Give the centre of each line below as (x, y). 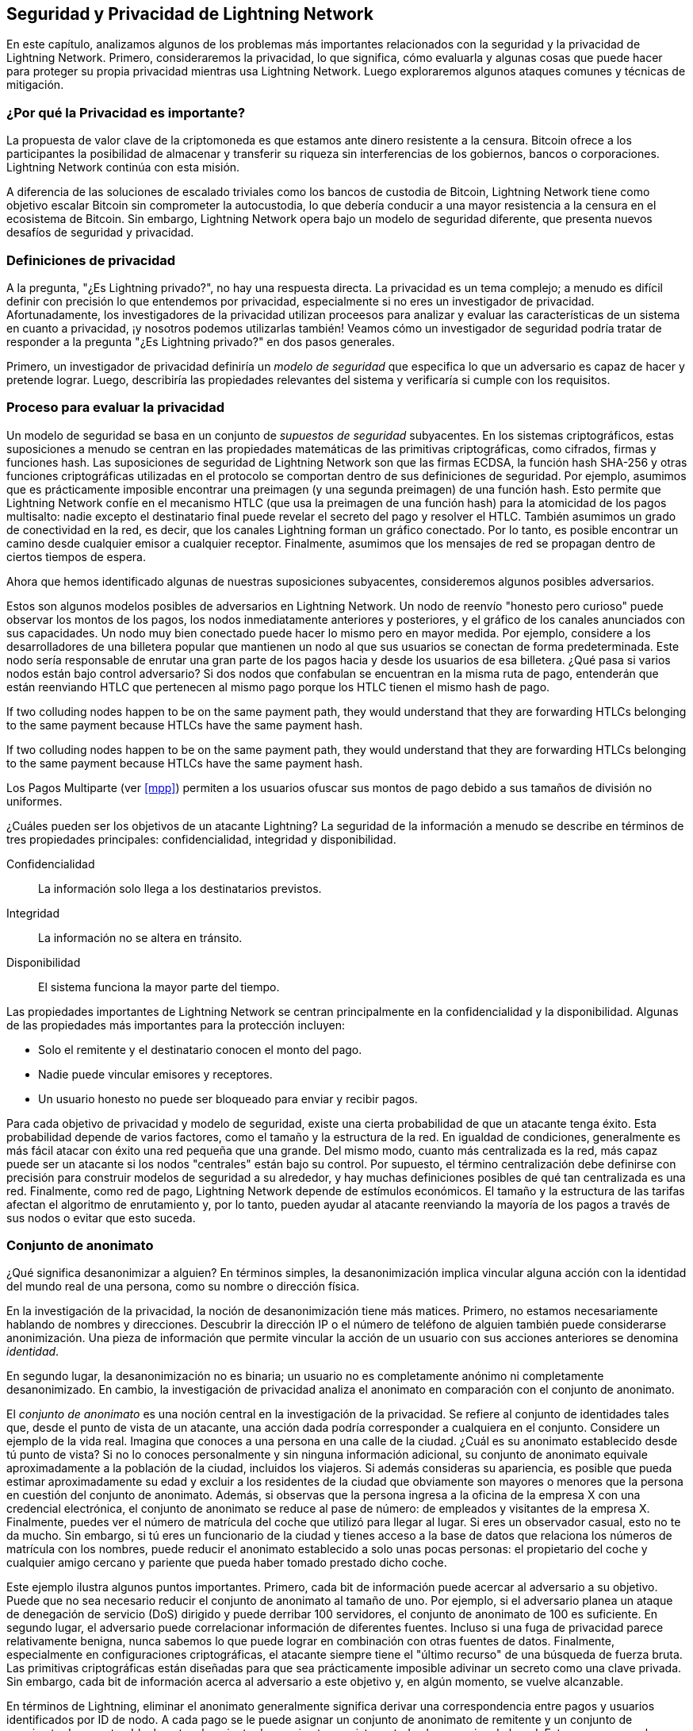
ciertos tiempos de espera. (77, 556)
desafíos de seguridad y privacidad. (100, 233)
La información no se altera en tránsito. (140, 937)
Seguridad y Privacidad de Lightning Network (190, 14)
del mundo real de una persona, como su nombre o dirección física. (183, 1287)
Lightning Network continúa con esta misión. (123, 167)
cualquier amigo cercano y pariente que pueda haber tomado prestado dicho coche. (227, 1563)
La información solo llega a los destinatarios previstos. (180, 888)
